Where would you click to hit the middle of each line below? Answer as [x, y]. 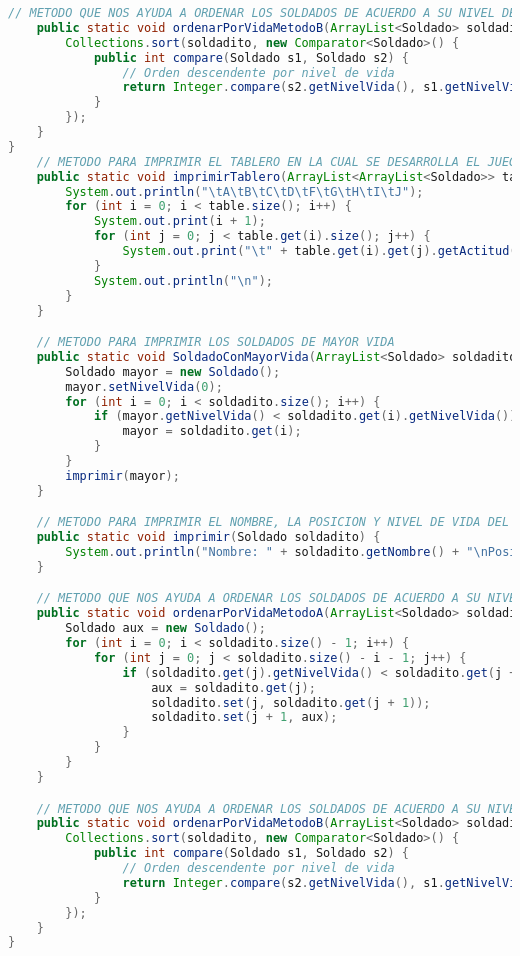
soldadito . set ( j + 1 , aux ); [244, 717]
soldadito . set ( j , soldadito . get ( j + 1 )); [291, 702]
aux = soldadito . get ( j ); [233, 687]
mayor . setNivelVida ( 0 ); [144, 386]
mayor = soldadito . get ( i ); [212, 431]
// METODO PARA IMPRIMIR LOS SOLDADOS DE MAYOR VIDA [215, 342]
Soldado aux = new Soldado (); [165, 628]
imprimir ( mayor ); [122, 475]
